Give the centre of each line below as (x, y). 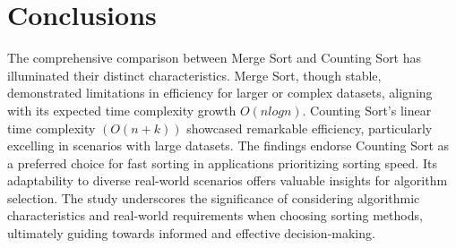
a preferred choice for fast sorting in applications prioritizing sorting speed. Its (222, 162)
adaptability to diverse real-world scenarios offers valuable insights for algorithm (228, 180)
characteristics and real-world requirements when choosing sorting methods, (215, 215)
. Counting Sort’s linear (367, 110)
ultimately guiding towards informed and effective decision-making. (191, 233)
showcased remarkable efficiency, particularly (310, 128)
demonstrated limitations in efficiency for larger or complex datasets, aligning (220, 93)
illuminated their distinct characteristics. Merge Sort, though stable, (194, 75)
